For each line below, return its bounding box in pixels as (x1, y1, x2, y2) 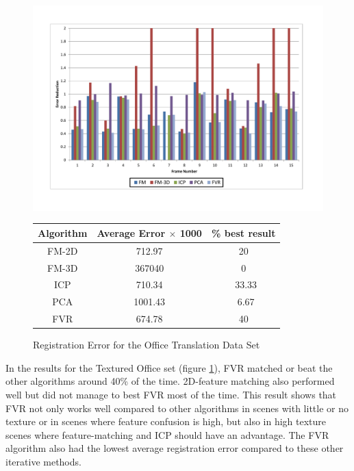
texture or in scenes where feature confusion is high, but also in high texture (5, 414, 327, 429)
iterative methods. (5, 454, 81, 468)
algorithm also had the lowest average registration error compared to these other (5, 441, 344, 455)
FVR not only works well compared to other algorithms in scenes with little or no (5, 400, 349, 415)
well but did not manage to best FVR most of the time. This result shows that (5, 387, 337, 401)
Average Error (97, 225, 166, 240)
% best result (211, 225, 276, 240)
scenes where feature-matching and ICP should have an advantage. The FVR (5, 427, 329, 442)
